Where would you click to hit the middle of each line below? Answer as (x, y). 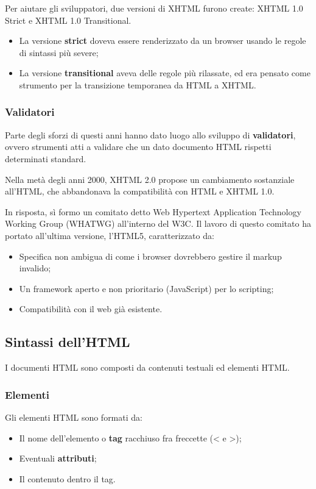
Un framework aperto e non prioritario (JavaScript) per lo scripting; (146, 288)
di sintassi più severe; (59, 52)
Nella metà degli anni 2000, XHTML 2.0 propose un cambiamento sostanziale (150, 179)
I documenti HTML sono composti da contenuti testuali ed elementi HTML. (147, 367)
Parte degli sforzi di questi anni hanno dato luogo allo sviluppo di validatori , (150, 134)
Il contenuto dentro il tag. (67, 478)
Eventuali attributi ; (58, 458)
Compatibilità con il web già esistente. (91, 309)
